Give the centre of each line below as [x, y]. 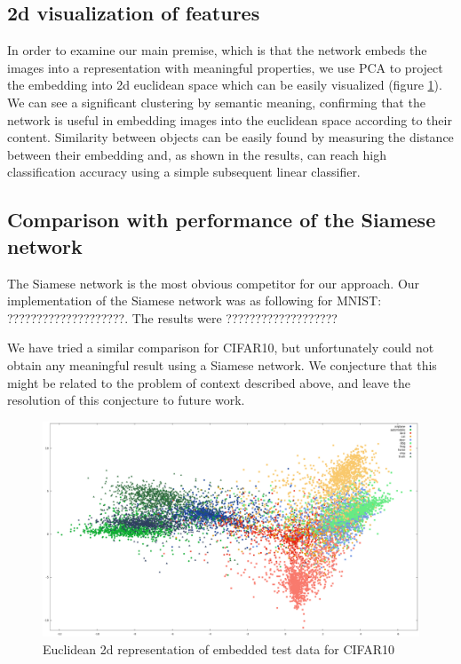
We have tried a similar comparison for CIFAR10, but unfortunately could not [221, 348]
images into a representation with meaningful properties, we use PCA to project [225, 67]
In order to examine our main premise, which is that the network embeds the [217, 50]
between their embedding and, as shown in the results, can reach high [197, 154]
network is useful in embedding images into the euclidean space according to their [230, 119]
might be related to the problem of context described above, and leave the [209, 382]
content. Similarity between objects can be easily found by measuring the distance [230, 137]
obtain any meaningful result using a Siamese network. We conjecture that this [222, 364]
